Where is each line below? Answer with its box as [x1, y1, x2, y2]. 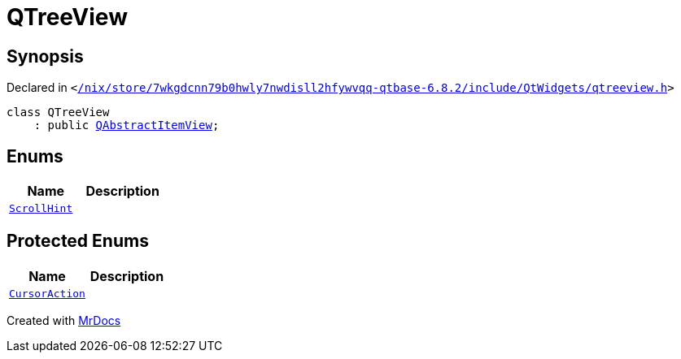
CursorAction [9, 287, 85, 300]
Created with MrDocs [7, 313, 121, 327]
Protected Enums [7, 231, 149, 252]
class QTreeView [7, 106, 110, 119]
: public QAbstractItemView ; [33, 119, 220, 132]
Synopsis [7, 45, 84, 67]
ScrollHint [9, 202, 73, 215]
